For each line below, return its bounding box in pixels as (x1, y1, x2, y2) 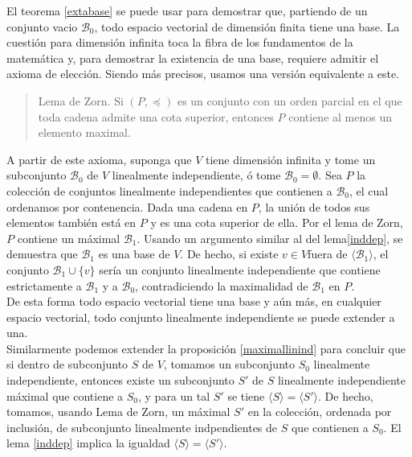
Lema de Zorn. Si (38, 92, 124, 109)
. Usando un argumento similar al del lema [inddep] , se (137, 229, 403, 246)
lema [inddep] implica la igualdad (6, 434, 170, 451)
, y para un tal (137, 387, 210, 404)
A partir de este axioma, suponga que (6, 150, 192, 167)
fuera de (308, 245, 348, 262)
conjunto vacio (6, 18, 78, 35)
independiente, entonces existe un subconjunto (6, 372, 235, 389)
